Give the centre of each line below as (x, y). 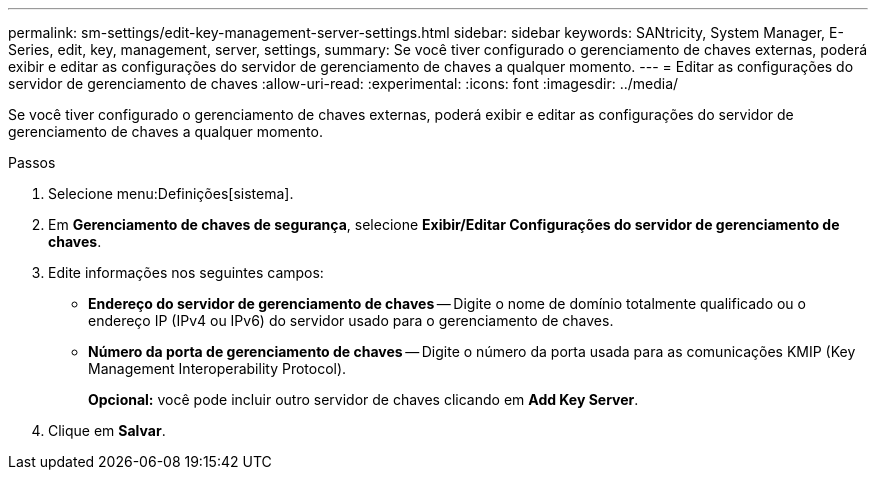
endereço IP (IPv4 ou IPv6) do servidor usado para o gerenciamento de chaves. (351, 320)
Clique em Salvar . (107, 430)
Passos (32, 162)
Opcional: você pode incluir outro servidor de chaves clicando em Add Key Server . (363, 399)
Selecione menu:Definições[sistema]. (171, 193)
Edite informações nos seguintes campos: (186, 272)
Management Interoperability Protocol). (217, 368)
